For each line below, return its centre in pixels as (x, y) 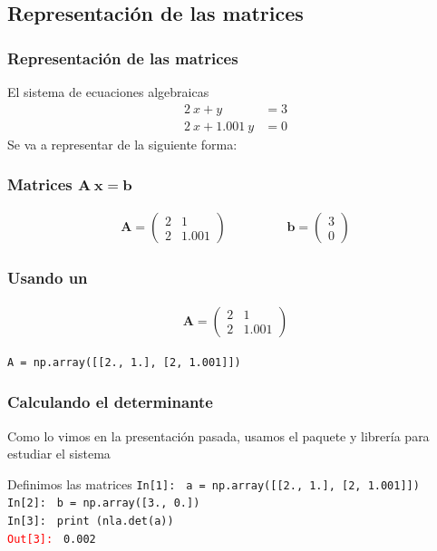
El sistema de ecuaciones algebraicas (108, 92)
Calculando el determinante (110, 402)
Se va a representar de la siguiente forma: (122, 144)
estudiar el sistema (59, 454)
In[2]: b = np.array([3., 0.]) (104, 503)
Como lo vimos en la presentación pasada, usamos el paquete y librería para (218, 435)
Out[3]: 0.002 (52, 539)
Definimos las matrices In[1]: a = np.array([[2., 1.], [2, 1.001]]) (214, 483)
